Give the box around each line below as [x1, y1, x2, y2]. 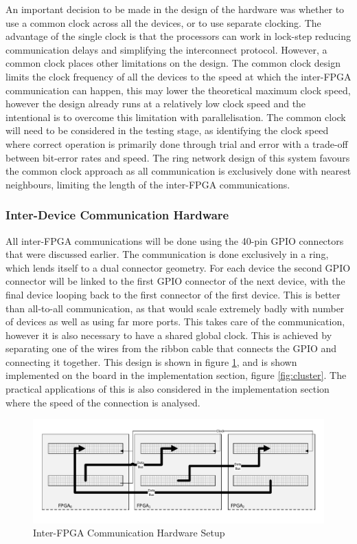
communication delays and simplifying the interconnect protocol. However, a [5, 42, 327, 56]
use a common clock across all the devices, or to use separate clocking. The [5, 15, 321, 30]
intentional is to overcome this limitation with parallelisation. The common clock [5, 109, 346, 124]
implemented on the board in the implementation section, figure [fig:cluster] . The [5, 368, 347, 382]
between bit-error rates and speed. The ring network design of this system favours [5, 150, 350, 164]
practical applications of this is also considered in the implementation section [5, 382, 330, 396]
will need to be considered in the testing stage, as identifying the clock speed [5, 123, 329, 138]
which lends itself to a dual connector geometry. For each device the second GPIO [5, 260, 351, 274]
